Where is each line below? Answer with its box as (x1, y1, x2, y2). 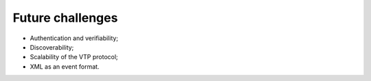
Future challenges (12, 10, 118, 25)
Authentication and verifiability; (30, 34, 119, 42)
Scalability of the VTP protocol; (30, 53, 118, 61)
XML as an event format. (30, 62, 100, 71)
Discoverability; (30, 43, 74, 51)
